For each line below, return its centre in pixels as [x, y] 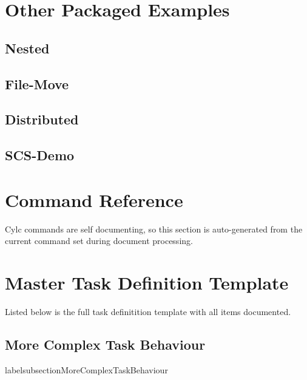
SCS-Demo [40, 155]
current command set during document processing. [99, 241]
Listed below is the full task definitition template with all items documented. [148, 311]
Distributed [42, 119]
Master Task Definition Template [147, 282]
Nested [27, 48]
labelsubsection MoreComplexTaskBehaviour [86, 369]
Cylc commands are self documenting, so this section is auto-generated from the [154, 229]
